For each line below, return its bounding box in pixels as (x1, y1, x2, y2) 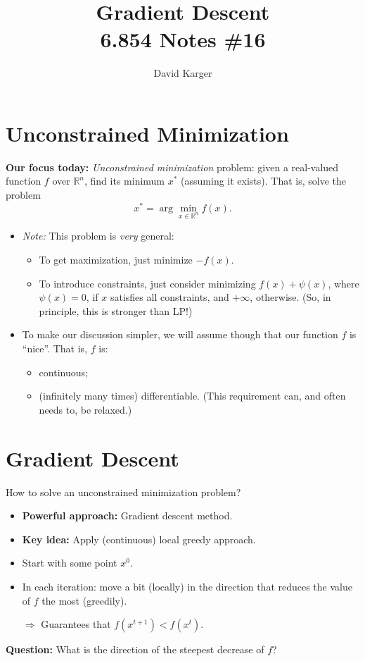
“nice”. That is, (22, 341, 88, 356)
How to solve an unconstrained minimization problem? (6, 484, 241, 499)
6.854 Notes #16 (100, 25, 266, 54)
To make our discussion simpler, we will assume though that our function (22, 327, 338, 342)
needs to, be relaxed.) (39, 402, 132, 416)
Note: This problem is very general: (22, 228, 174, 243)
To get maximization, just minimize (39, 252, 193, 267)
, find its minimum (84, 173, 165, 188)
